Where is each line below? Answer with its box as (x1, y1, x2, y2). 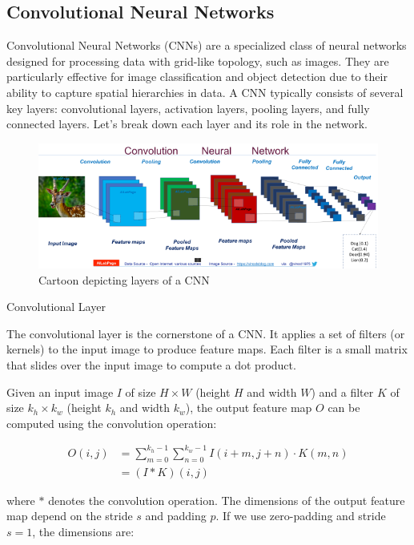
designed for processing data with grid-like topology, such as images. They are (6, 52, 389, 69)
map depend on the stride (6, 507, 133, 524)
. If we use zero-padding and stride (215, 507, 386, 524)
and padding (145, 507, 207, 524)
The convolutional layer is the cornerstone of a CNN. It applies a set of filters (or (6, 325, 405, 341)
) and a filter (311, 383, 374, 400)
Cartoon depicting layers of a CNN (38, 271, 210, 288)
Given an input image (6, 383, 114, 400)
